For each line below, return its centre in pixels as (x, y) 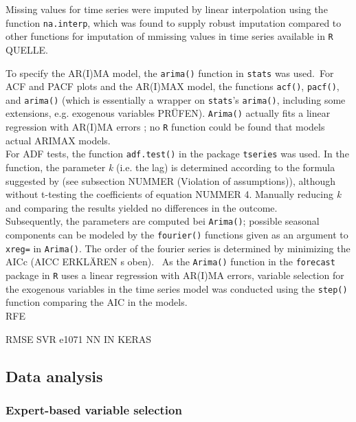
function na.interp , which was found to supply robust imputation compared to (174, 22)
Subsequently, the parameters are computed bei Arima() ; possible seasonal (163, 221)
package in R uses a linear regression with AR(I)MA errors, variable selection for (175, 275)
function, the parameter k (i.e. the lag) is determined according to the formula (170, 167)
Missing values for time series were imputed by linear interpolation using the (167, 9)
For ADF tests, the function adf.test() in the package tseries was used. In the (177, 154)
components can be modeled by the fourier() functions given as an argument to (177, 235)
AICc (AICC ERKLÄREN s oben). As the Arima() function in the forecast (170, 262)
